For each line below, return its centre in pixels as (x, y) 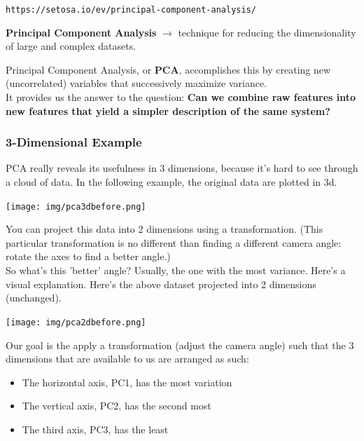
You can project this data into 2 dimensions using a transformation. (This (164, 229)
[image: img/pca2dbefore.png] (76, 322)
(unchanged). (34, 298)
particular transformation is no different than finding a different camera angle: (174, 242)
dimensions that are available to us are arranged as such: (127, 359)
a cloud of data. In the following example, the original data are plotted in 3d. (171, 182)
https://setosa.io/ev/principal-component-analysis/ (131, 10)
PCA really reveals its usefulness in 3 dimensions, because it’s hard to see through (182, 168)
